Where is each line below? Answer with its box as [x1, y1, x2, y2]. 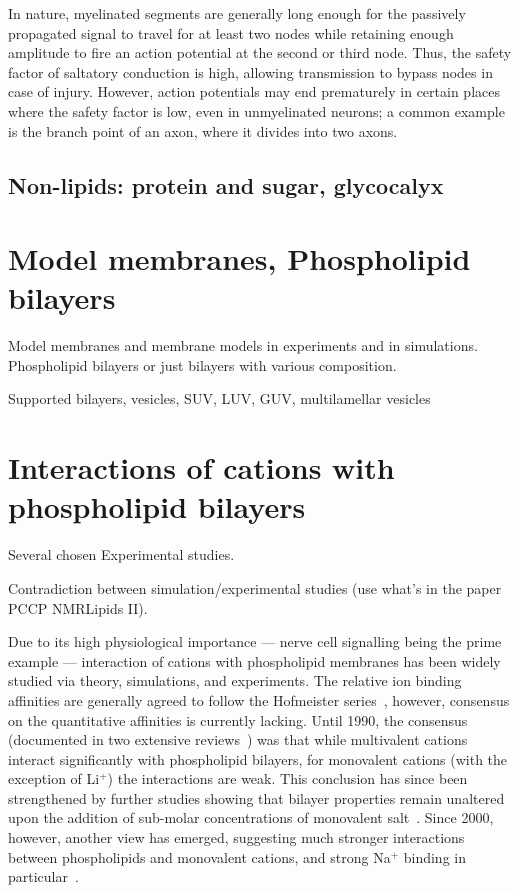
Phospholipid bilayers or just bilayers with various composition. [8, 354, 397, 375]
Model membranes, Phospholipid [8, 238, 471, 279]
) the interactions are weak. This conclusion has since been [107, 768, 468, 789]
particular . [8, 866, 79, 887]
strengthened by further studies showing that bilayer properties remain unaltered [8, 787, 505, 808]
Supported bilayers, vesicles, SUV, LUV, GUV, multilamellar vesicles [8, 388, 431, 409]
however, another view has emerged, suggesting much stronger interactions [8, 827, 465, 848]
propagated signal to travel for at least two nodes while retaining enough [8, 22, 454, 43]
